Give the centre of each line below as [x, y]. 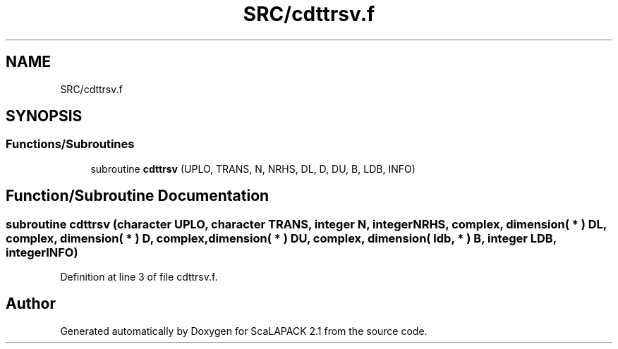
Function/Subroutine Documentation [138, 196]
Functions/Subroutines [70, 144]
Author [31, 304]
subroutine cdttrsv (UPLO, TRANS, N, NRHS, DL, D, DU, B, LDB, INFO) [253, 169]
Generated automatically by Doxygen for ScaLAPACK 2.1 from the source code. [244, 331]
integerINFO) [42, 252]
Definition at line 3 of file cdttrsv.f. [139, 277]
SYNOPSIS [44, 116]
